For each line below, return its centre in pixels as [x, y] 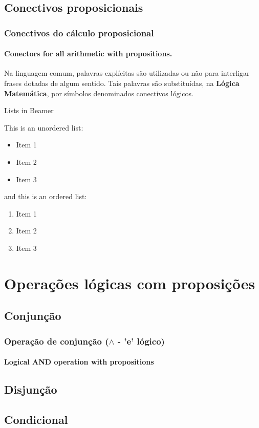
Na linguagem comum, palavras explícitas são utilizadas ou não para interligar [127, 73]
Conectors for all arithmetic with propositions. [88, 53]
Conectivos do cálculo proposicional [79, 33]
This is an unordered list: [44, 127]
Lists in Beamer [29, 110]
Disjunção [31, 389]
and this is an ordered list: [46, 196]
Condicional [36, 419]
